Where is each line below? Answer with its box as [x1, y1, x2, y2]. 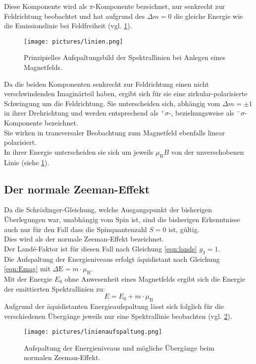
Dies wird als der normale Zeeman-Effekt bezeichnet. [4, 234, 164, 244]
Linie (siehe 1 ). [4, 157, 50, 167]
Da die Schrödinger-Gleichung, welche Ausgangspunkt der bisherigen [4, 204, 212, 215]
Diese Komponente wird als [4, 1, 87, 11]
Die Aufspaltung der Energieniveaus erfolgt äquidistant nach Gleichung [4, 253, 220, 264]
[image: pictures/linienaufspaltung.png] [24, 328, 162, 336]
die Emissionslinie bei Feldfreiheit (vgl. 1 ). [4, 20, 132, 31]
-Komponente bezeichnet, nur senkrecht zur [93, 1, 225, 11]
